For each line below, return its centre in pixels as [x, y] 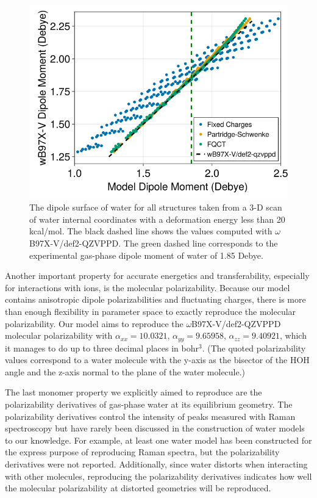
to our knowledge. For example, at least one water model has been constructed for [158, 440]
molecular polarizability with [59, 335]
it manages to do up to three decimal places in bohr [102, 348]
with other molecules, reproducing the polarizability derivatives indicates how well [158, 476]
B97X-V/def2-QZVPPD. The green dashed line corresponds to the [154, 243]
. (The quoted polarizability [254, 348]
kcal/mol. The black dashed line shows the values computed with [151, 231]
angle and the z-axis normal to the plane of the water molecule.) [125, 371]
